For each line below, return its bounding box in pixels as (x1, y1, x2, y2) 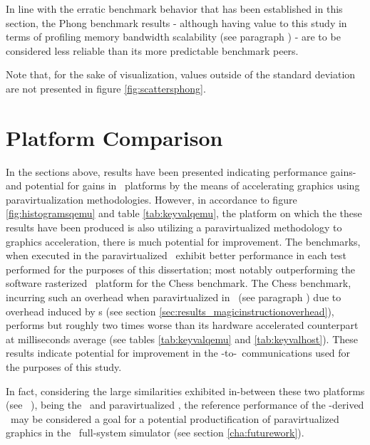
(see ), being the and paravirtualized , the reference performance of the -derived (6, 397, 364, 412)
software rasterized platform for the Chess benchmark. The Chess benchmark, (6, 276, 351, 290)
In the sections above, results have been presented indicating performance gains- (6, 164, 356, 179)
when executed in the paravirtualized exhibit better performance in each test (6, 248, 346, 263)
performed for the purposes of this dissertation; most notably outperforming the (6, 261, 356, 276)
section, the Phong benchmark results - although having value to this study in (6, 15, 347, 30)
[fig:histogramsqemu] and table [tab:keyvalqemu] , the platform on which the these (6, 206, 362, 221)
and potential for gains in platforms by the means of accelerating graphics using (6, 178, 360, 193)
